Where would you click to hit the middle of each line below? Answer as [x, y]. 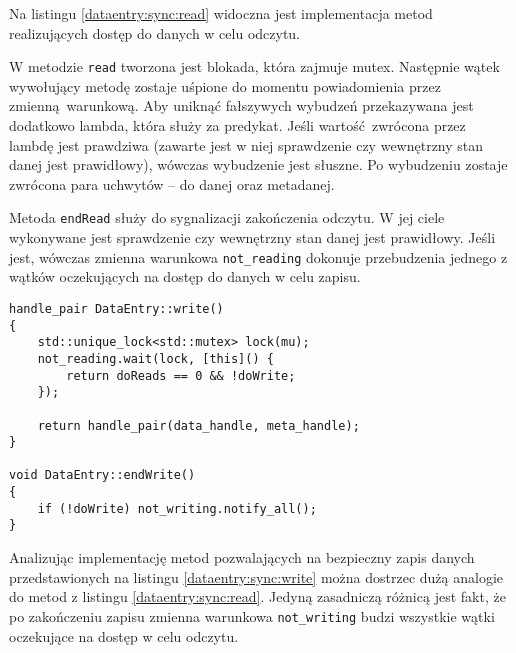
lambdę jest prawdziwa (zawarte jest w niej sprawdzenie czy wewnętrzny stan [246, 144]
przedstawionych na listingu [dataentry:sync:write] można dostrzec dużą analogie [256, 576]
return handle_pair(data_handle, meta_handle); [198, 425]
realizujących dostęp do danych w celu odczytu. [155, 32]
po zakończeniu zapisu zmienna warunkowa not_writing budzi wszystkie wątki [252, 615]
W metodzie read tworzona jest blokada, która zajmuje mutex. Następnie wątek [254, 66]
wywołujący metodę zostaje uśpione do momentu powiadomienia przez [225, 85]
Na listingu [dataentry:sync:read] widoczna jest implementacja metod [221, 13]
